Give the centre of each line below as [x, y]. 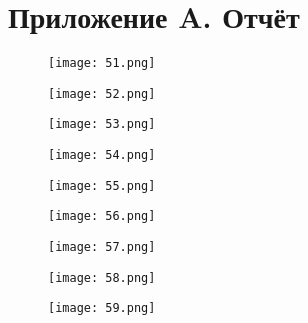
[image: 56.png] [102, 216]
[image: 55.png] [102, 185]
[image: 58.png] [102, 277]
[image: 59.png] [102, 308]
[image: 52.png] [102, 93]
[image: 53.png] [102, 124]
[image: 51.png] [102, 63]
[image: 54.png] [102, 155]
